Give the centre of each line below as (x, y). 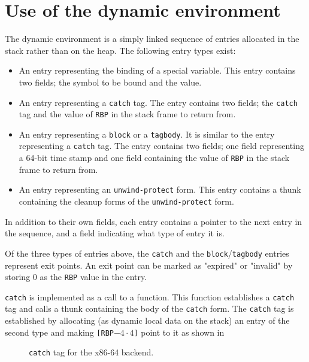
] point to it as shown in (179, 332)
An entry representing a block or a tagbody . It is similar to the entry (147, 134)
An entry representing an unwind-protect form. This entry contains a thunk (160, 189)
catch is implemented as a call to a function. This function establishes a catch (150, 296)
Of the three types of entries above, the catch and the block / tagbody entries (147, 253)
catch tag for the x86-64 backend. (91, 352)
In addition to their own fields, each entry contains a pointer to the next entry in (154, 221)
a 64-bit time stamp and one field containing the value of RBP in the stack (154, 158)
